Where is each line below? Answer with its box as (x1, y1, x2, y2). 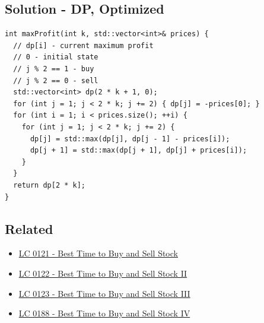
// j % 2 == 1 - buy (13, 64, 94, 73)
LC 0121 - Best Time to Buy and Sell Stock (18, 247, 178, 259)
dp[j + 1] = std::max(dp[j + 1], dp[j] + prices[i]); (30, 146, 247, 155)
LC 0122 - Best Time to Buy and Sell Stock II (18, 267, 187, 279)
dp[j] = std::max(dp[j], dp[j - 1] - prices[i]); (30, 134, 230, 143)
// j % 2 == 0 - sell (13, 76, 98, 85)
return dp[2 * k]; (13, 180, 86, 189)
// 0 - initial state (13, 53, 98, 62)
